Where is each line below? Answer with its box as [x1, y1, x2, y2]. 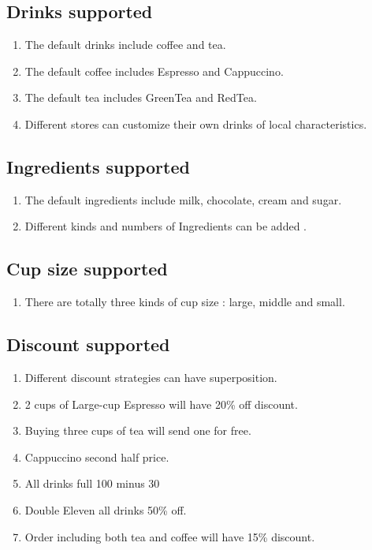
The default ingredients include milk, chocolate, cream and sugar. [24, 191, 342, 208]
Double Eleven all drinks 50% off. [24, 501, 187, 518]
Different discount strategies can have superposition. [24, 369, 277, 385]
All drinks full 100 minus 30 [24, 475, 160, 492]
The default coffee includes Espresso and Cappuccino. [24, 62, 284, 79]
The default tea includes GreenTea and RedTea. [24, 89, 257, 106]
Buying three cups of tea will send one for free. [24, 422, 251, 439]
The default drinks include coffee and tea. [24, 36, 226, 53]
